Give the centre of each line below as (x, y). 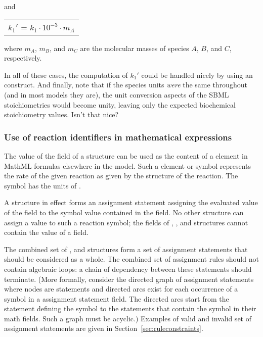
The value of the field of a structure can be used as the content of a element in (126, 155)
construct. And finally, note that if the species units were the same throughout (126, 85)
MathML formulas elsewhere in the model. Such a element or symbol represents (128, 165)
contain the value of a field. (46, 232)
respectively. (23, 58)
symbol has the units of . (42, 185)
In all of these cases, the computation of (66, 75)
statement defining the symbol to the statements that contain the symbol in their (130, 308)
